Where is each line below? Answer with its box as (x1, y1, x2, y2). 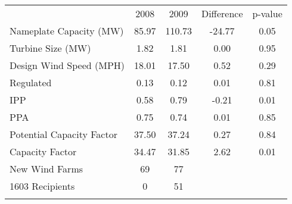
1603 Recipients (10, 179, 75, 193)
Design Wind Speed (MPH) (10, 58, 125, 72)
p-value (252, 7, 282, 20)
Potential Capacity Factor (10, 127, 117, 141)
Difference (201, 7, 243, 20)
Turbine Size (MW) (10, 41, 91, 55)
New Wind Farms (10, 162, 83, 175)
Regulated (10, 76, 52, 89)
